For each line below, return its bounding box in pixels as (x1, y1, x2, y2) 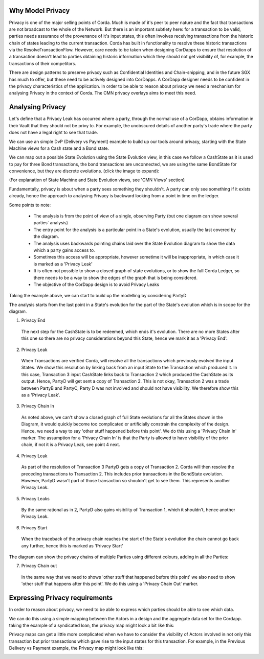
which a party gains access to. (33, 247, 95, 253)
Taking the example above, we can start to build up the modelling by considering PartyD (9, 293, 187, 299)
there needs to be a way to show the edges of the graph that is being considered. (33, 275, 198, 281)
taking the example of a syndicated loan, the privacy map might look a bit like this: (9, 622, 175, 628)
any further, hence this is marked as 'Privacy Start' (21, 542, 123, 548)
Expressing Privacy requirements (9, 594, 113, 602)
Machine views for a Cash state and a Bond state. (9, 145, 110, 151)
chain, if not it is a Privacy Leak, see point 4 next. (21, 442, 120, 447)
